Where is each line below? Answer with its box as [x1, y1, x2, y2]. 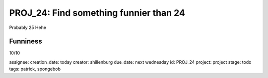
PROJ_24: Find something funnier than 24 [9, 7, 186, 18]
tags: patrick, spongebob [9, 66, 61, 72]
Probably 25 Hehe [9, 25, 47, 30]
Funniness [9, 37, 42, 46]
